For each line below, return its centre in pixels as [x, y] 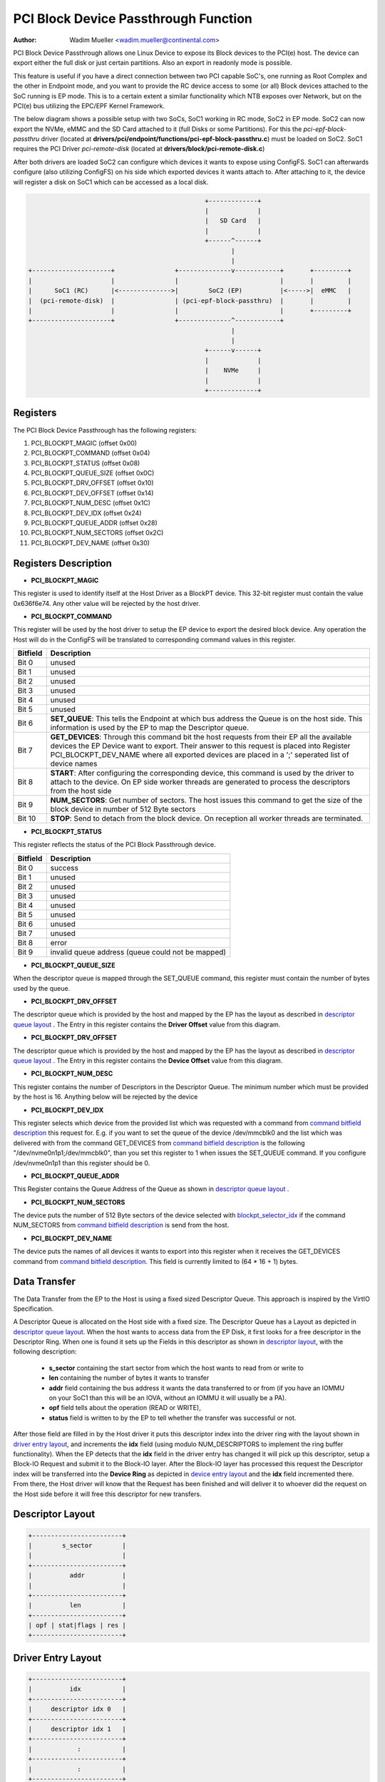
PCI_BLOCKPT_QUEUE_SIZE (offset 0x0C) [93, 473]
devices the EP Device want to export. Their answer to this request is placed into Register [200, 746]
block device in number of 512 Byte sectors [123, 809]
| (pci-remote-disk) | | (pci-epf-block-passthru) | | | [190, 300]
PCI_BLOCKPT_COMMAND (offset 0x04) [91, 453]
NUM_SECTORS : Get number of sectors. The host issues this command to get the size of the [206, 800]
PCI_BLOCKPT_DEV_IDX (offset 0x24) [86, 513]
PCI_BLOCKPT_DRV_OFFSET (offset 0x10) [92, 483]
